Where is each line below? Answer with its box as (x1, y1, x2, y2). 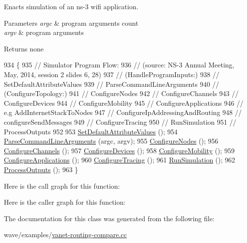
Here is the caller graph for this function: (4, 197, 126, 207)
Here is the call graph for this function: (4, 180, 120, 191)
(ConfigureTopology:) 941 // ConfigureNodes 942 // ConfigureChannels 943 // (4, 88, 239, 98)
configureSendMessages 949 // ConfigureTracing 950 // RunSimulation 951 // (4, 116, 236, 127)
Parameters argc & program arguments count (4, 17, 139, 28)
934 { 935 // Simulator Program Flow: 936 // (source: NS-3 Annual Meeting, (4, 60, 234, 70)
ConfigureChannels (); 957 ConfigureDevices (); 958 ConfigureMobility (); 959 (4, 145, 235, 155)
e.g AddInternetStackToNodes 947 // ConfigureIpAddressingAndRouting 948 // (4, 107, 242, 117)
